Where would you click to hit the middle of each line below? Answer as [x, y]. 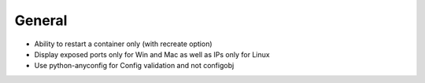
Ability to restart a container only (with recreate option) [123, 44]
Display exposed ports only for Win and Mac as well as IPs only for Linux [152, 54]
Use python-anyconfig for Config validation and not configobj [134, 66]
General [41, 20]
